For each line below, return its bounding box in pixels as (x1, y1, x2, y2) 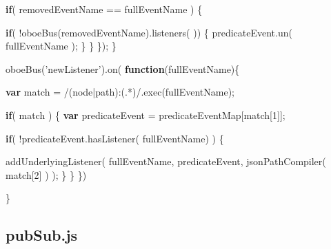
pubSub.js (6, 224, 78, 246)
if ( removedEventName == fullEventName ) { (6, 2, 203, 16)
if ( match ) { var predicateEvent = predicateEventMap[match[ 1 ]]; (6, 107, 285, 122)
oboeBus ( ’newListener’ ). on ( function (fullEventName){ (6, 61, 240, 76)
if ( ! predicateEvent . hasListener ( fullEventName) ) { (6, 131, 224, 145)
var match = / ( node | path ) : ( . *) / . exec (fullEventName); (6, 85, 234, 99)
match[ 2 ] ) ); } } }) (6, 167, 87, 182)
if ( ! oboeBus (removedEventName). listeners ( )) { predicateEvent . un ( (6, 25, 293, 39)
